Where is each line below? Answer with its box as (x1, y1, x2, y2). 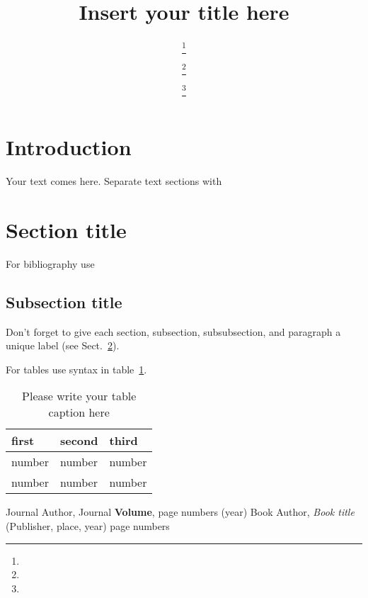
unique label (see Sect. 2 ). (6, 338, 120, 353)
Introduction (6, 132, 132, 162)
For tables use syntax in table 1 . (6, 361, 147, 376)
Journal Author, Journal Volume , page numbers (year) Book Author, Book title (6, 504, 355, 519)
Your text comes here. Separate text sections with (6, 174, 222, 188)
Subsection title (6, 290, 122, 312)
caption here (48, 404, 110, 421)
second (59, 432, 98, 449)
